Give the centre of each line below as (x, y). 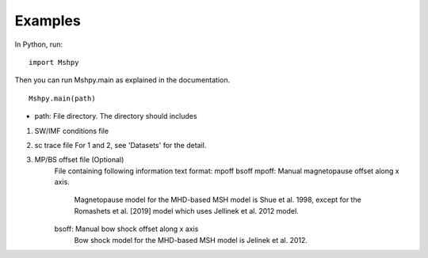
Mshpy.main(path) (62, 98)
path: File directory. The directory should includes (116, 116)
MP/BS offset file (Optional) (79, 160)
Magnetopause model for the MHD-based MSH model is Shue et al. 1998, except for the (218, 200)
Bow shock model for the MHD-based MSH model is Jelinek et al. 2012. (191, 240)
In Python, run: (39, 44)
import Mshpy (54, 62)
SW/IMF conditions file (72, 131)
